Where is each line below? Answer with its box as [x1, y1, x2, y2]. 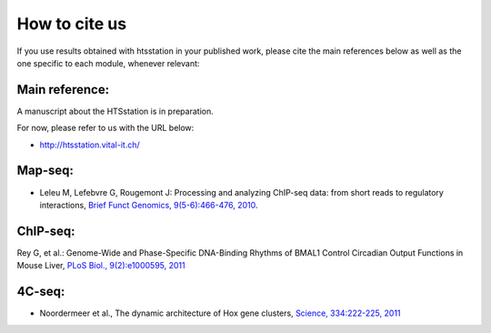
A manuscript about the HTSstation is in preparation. [16, 106, 214, 116]
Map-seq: [16, 163, 75, 178]
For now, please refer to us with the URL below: [16, 123, 195, 134]
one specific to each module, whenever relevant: [16, 57, 200, 68]
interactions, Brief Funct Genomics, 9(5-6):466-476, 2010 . [39, 199, 258, 210]
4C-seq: [16, 284, 65, 299]
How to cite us [16, 14, 127, 34]
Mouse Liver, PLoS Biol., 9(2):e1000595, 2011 [16, 260, 185, 271]
